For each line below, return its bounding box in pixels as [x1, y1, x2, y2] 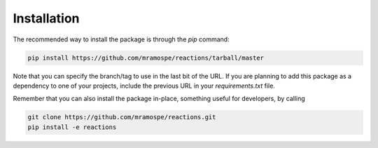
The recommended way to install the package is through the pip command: [13, 35, 230, 43]
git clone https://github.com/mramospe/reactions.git [27, 113, 216, 121]
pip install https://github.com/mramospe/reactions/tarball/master [27, 53, 265, 62]
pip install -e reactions [27, 123, 117, 131]
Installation [13, 11, 80, 26]
